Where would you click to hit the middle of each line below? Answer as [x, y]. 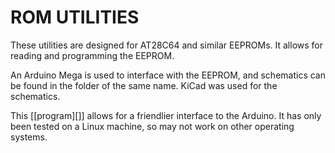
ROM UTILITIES [75, 17]
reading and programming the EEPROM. [92, 55]
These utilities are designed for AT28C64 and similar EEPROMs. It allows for [166, 45]
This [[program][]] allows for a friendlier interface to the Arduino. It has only [166, 115]
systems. [29, 137]
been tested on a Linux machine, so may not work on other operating [152, 126]
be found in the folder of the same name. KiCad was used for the [144, 85]
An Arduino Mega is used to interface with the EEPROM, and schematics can [168, 75]
